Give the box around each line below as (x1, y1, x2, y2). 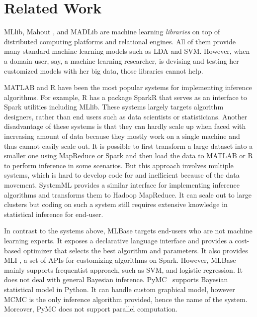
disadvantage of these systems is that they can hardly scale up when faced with (4, 121, 246, 131)
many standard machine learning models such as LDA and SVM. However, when (4, 46, 250, 56)
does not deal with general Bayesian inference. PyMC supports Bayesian (4, 274, 228, 285)
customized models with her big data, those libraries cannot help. (4, 65, 203, 76)
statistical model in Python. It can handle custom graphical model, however (4, 284, 235, 294)
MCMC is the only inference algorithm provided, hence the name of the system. (4, 294, 248, 304)
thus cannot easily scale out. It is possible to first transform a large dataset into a (4, 140, 253, 151)
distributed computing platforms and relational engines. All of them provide (4, 36, 236, 46)
